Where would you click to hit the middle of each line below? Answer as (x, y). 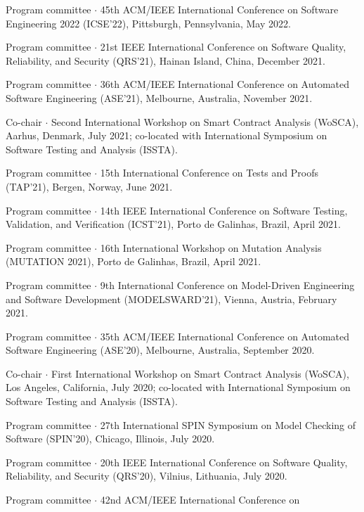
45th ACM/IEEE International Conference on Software (219, 9)
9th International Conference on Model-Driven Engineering (227, 284)
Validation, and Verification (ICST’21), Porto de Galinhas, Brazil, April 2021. (173, 224)
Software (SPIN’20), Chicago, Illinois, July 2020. (110, 439)
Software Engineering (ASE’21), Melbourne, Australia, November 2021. (159, 97)
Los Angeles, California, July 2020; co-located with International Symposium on (178, 387)
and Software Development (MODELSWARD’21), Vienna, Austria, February (171, 299)
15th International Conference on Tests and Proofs (209, 173)
